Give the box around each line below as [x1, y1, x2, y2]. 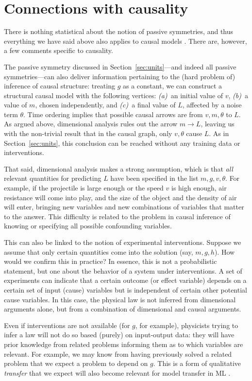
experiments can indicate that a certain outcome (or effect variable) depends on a [4, 275, 247, 285]
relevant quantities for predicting [4, 173, 101, 183]
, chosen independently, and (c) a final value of [35, 100, 176, 110]
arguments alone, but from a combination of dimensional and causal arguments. [4, 304, 241, 314]
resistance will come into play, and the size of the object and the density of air [4, 192, 237, 202]
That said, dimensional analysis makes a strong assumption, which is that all [4, 163, 233, 173]
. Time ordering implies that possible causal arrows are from [23, 109, 203, 119]
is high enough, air [171, 183, 227, 193]
